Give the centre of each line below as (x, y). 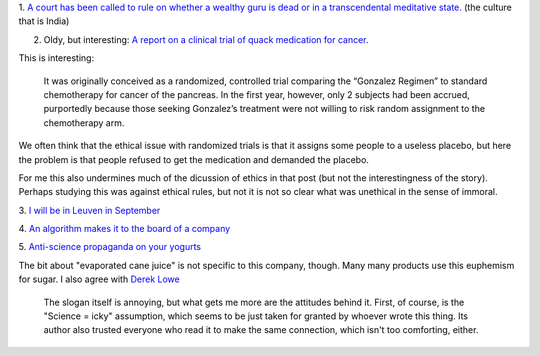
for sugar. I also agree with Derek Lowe (99, 279)
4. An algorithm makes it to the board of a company (124, 229)
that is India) (44, 21)
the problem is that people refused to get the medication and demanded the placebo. (194, 159)
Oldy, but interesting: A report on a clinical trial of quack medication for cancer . (206, 39)
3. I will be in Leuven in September (89, 210)
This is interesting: (56, 58)
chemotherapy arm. (84, 122)
